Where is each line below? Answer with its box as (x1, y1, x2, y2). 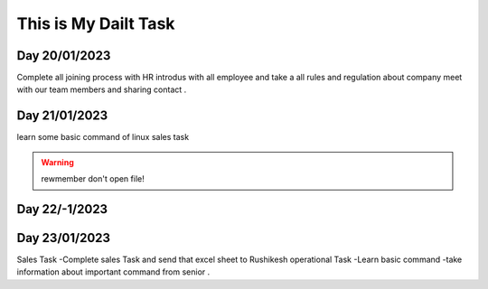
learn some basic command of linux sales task (16, 132, 190, 143)
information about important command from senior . (16, 266, 211, 277)
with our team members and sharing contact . (16, 84, 187, 95)
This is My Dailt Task (16, 14, 175, 33)
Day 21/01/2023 (16, 108, 108, 124)
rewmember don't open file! (41, 173, 145, 184)
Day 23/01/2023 (16, 230, 111, 246)
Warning (41, 156, 74, 167)
